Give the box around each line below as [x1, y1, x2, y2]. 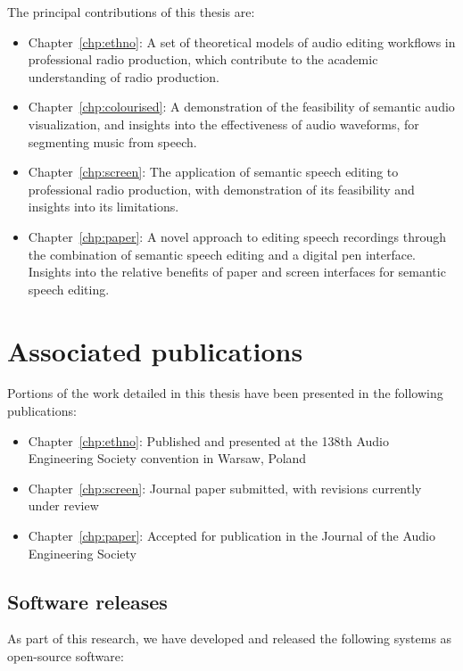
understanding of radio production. [28, 67, 219, 86]
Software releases [7, 587, 168, 615]
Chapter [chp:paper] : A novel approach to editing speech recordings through [28, 227, 447, 245]
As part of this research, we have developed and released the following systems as [7, 629, 452, 648]
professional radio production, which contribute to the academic [28, 50, 378, 69]
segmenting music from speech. [28, 132, 197, 151]
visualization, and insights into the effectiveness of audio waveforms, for [28, 114, 419, 133]
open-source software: [7, 646, 124, 665]
